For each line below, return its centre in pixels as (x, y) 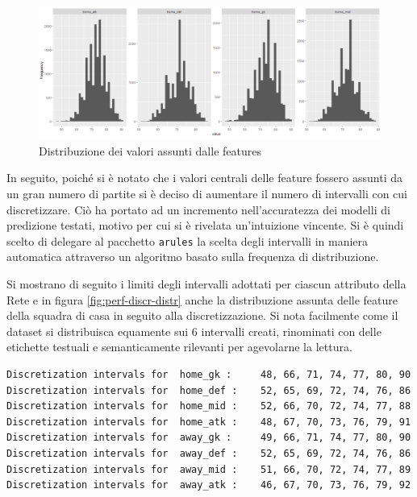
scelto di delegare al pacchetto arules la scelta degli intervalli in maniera (188, 240)
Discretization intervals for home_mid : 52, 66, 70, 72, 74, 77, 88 (209, 406)
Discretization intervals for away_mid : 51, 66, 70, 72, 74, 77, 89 (209, 469)
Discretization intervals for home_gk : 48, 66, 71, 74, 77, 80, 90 (209, 374)
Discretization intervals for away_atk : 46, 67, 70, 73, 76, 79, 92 (209, 485)
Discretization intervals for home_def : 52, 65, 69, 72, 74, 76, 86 (209, 390)
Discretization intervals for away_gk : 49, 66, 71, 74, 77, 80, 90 (209, 438)
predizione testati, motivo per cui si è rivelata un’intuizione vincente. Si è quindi (205, 225)
